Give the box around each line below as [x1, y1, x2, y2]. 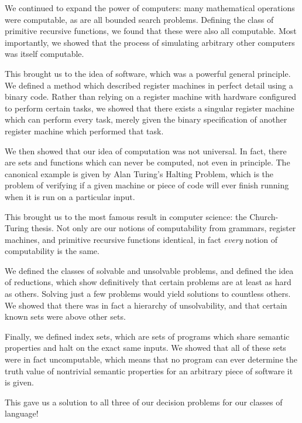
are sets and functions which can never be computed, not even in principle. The [5, 156, 290, 168]
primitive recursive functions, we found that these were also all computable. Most [5, 25, 297, 37]
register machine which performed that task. [5, 124, 164, 137]
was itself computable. [5, 48, 84, 60]
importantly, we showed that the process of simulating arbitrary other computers [5, 36, 295, 48]
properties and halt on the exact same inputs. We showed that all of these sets [5, 341, 286, 354]
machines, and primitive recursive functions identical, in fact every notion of [5, 233, 278, 245]
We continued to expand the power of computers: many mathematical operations [5, 2, 295, 13]
